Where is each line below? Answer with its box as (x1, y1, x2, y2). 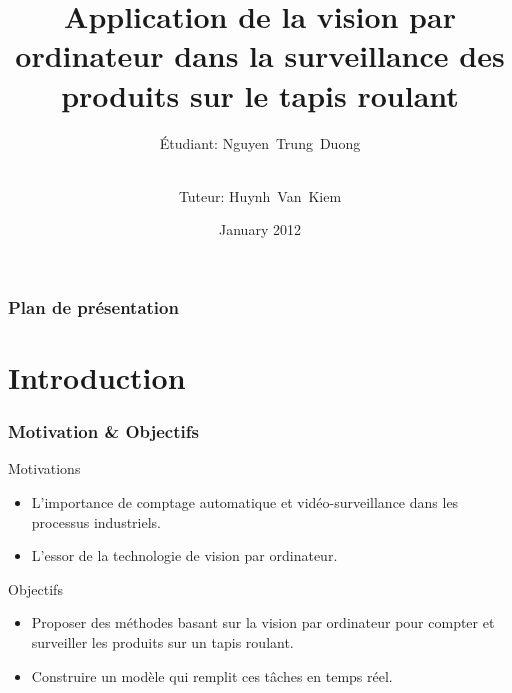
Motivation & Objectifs (8, 419, 199, 444)
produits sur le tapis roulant (61, 74, 459, 115)
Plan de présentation (8, 294, 179, 319)
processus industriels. (31, 511, 161, 532)
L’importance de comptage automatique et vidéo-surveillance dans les (31, 491, 459, 512)
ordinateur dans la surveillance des (15, 35, 505, 76)
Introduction (8, 356, 186, 397)
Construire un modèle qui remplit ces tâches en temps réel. (31, 665, 393, 686)
